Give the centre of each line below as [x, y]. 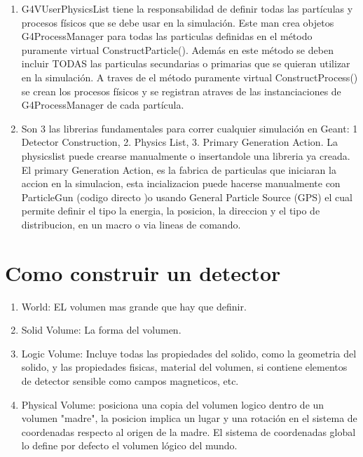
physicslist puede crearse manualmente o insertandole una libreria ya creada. [186, 155]
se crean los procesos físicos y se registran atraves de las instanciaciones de [181, 91]
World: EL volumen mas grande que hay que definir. [134, 306]
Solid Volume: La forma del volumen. [101, 330]
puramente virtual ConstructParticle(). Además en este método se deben [177, 49]
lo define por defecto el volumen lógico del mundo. [129, 445]
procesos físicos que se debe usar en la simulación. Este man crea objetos [178, 22]
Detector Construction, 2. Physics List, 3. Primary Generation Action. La [179, 142]
